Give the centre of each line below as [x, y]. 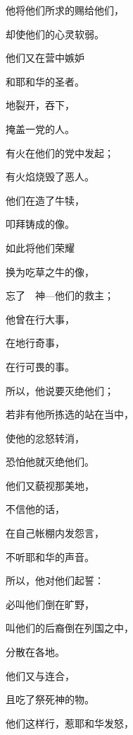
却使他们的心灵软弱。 [55, 34]
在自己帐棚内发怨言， [55, 533]
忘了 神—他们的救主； [60, 295]
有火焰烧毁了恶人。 [50, 176]
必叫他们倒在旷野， [50, 604]
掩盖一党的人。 [40, 128]
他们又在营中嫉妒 [45, 58]
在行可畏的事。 [40, 366]
